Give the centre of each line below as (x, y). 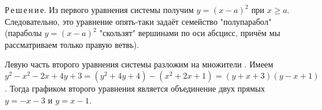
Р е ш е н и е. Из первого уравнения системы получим (99, 9)
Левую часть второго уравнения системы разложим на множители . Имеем (139, 64)
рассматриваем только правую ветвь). (72, 44)
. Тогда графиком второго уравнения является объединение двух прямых (135, 88)
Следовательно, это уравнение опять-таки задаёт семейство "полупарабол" (138, 21)
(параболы (23, 33)
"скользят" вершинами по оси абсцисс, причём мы (190, 33)
